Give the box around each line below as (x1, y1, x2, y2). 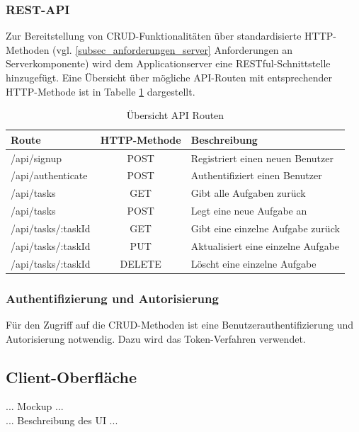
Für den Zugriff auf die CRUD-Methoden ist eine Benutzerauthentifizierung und (6, 317, 354, 331)
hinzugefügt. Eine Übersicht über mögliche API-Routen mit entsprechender (6, 70, 332, 84)
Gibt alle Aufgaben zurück (190, 186, 306, 200)
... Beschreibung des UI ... (6, 412, 118, 427)
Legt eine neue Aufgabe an (190, 203, 307, 218)
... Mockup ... (6, 399, 64, 414)
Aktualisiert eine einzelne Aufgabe (190, 238, 340, 253)
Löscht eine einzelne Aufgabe (190, 256, 317, 271)
